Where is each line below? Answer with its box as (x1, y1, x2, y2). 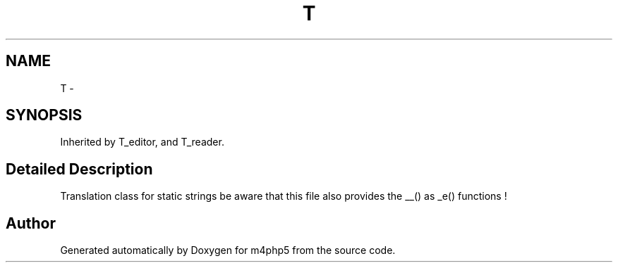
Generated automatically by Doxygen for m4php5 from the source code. (60, 244, 396, 257)
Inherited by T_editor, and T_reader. (60, 136, 224, 148)
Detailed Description (6, 160, 153, 178)
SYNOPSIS (6, 106, 83, 125)
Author (6, 214, 56, 232)
